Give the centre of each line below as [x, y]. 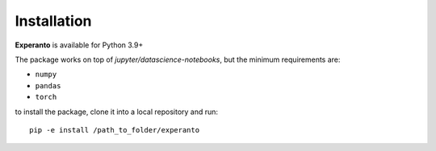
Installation [53, 21]
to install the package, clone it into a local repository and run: [116, 112]
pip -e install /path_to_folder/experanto [115, 130]
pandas [48, 86]
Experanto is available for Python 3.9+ [79, 45]
